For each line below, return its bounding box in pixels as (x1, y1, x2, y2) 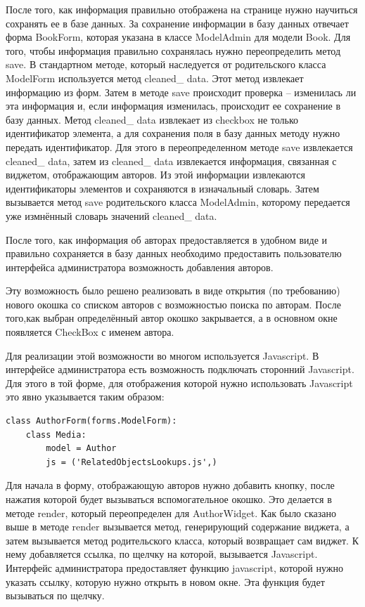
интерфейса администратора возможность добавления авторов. (6, 259, 274, 274)
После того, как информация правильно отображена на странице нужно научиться (6, 2, 358, 16)
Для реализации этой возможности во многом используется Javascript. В (6, 348, 319, 363)
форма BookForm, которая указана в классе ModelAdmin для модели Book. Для (6, 30, 351, 44)
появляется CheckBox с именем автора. (6, 325, 174, 339)
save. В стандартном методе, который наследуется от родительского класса (6, 57, 326, 72)
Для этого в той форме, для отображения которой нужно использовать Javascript (6, 375, 353, 390)
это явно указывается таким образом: (6, 389, 165, 404)
